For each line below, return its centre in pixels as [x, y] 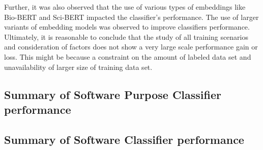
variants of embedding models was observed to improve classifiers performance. [127, 27]
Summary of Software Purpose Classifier [113, 94]
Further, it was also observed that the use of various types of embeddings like [125, 7]
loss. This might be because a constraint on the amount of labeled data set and [128, 56]
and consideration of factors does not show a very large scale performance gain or [131, 47]
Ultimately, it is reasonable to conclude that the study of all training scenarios [126, 36]
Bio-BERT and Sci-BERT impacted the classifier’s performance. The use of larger [131, 17]
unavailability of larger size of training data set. [78, 67]
